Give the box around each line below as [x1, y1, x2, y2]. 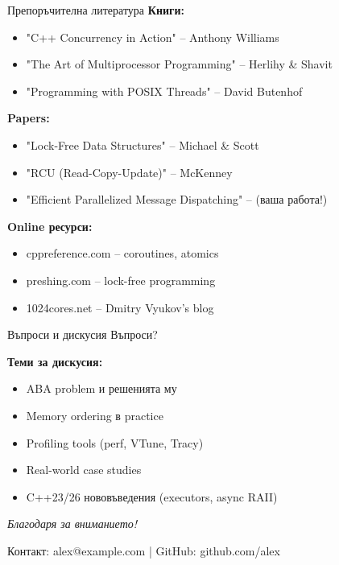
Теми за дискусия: [7, 353, 103, 369]
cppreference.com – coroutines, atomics [26, 245, 219, 262]
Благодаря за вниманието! [7, 515, 138, 532]
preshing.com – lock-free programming [26, 271, 216, 288]
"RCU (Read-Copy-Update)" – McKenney [26, 163, 233, 180]
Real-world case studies [26, 461, 142, 478]
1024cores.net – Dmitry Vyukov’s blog [26, 299, 214, 315]
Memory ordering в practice [26, 406, 163, 423]
